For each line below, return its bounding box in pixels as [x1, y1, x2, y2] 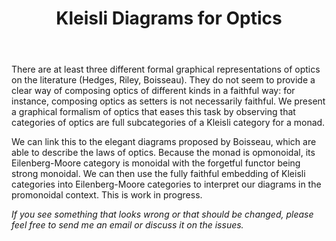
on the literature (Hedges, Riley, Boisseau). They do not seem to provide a [11, 74, 316, 86]
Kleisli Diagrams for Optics [55, 7, 283, 30]
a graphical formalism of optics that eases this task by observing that [11, 106, 296, 118]
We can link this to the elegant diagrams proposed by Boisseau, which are [11, 136, 317, 148]
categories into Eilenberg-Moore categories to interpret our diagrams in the [11, 178, 322, 191]
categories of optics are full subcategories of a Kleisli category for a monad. [11, 117, 326, 129]
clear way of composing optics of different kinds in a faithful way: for [11, 85, 296, 97]
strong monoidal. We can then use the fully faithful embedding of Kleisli [11, 168, 306, 180]
